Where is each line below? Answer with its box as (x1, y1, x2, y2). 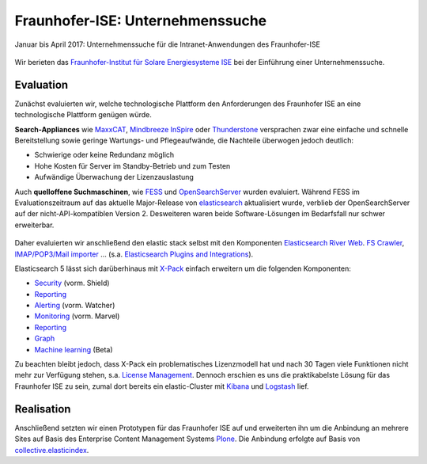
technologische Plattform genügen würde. (14, 110, 152, 120)
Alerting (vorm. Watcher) (34, 301, 115, 310)
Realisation (14, 402, 71, 416)
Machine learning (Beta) (34, 344, 114, 354)
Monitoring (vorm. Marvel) (34, 311, 120, 321)
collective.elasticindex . (14, 445, 89, 454)
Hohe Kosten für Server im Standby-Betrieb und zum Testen (34, 161, 231, 170)
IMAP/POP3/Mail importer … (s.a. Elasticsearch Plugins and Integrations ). (14, 249, 254, 259)
